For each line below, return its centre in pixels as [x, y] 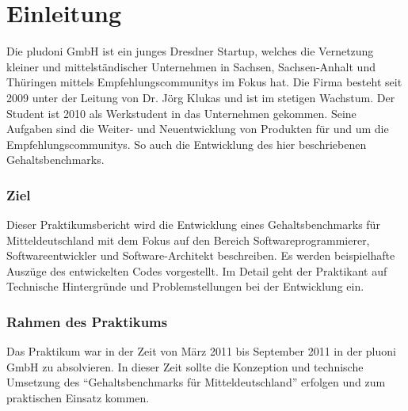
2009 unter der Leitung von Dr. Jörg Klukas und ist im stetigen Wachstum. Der [201, 97]
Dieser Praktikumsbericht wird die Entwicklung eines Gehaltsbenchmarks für [193, 225]
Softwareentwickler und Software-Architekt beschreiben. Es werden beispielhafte [201, 255]
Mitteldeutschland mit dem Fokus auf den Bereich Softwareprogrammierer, [188, 240]
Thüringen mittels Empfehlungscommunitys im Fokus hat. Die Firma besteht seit [204, 82]
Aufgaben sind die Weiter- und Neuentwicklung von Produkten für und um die [198, 129]
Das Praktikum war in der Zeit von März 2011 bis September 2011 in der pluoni [201, 351]
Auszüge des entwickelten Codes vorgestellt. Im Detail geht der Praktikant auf [197, 270]
